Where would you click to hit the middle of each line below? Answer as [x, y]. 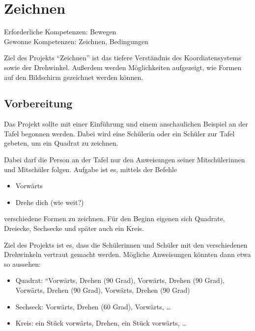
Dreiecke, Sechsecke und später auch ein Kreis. [74, 228]
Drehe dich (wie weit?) [50, 202]
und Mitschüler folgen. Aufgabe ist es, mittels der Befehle [91, 169]
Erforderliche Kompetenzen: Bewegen [60, 32]
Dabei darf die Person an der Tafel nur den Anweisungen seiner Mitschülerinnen [125, 160]
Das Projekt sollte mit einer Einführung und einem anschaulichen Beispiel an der [126, 124]
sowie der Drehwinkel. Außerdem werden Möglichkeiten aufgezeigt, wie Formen [123, 67]
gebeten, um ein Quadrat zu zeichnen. [61, 143]
